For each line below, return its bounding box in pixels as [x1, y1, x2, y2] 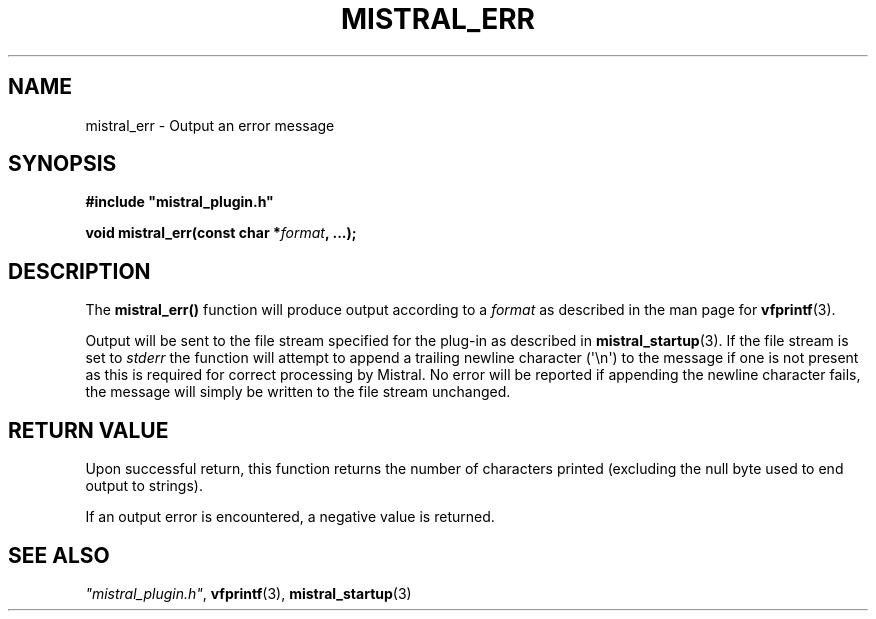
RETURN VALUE [8, 417, 169, 443]
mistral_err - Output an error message [85, 116, 335, 134]
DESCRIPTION [8, 258, 151, 284]
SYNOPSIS [8, 151, 117, 177]
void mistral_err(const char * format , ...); [85, 224, 357, 242]
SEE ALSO [8, 542, 110, 568]
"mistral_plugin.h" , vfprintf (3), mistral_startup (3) [85, 584, 412, 602]
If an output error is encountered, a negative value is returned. [85, 508, 495, 526]
